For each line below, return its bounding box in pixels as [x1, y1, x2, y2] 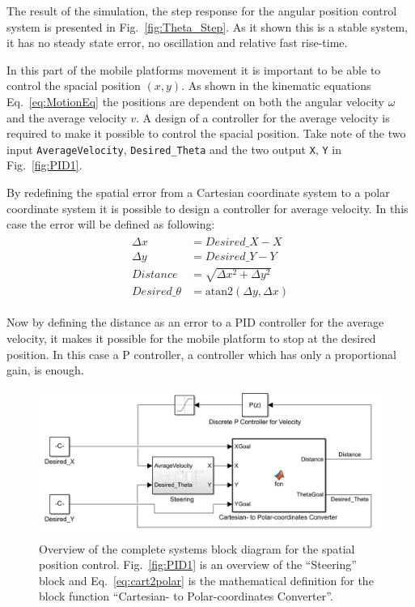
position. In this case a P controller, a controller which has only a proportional [6, 345, 396, 362]
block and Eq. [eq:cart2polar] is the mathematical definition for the [39, 571, 374, 588]
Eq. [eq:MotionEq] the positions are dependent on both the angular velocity [6, 92, 384, 109]
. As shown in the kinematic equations [181, 77, 371, 94]
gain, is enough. [6, 361, 84, 378]
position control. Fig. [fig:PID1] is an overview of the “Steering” [39, 556, 357, 573]
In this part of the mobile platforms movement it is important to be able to [6, 61, 381, 78]
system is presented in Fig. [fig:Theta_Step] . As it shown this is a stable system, [6, 18, 409, 35]
